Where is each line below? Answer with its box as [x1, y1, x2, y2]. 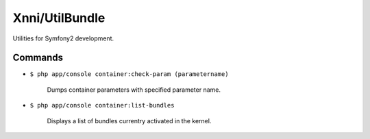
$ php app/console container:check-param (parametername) [29, 71, 229, 78]
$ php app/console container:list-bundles [29, 101, 175, 110]
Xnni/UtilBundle [12, 10, 106, 25]
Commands [12, 52, 64, 64]
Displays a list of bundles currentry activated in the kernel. [47, 116, 212, 125]
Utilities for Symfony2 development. [12, 34, 114, 42]
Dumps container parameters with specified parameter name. [47, 86, 221, 94]
